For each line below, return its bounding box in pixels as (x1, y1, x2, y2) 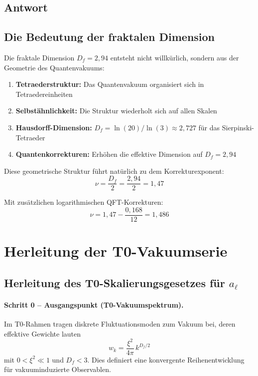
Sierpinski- (222, 122, 255, 132)
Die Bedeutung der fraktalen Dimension (4, 29, 215, 44)
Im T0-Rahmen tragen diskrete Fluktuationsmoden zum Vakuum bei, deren (4, 319, 236, 329)
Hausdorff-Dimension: (15, 122, 92, 132)
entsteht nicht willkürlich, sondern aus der (110, 52, 239, 62)
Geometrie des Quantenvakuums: (4, 62, 105, 72)
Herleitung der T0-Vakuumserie (4, 241, 228, 261)
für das (198, 122, 220, 132)
